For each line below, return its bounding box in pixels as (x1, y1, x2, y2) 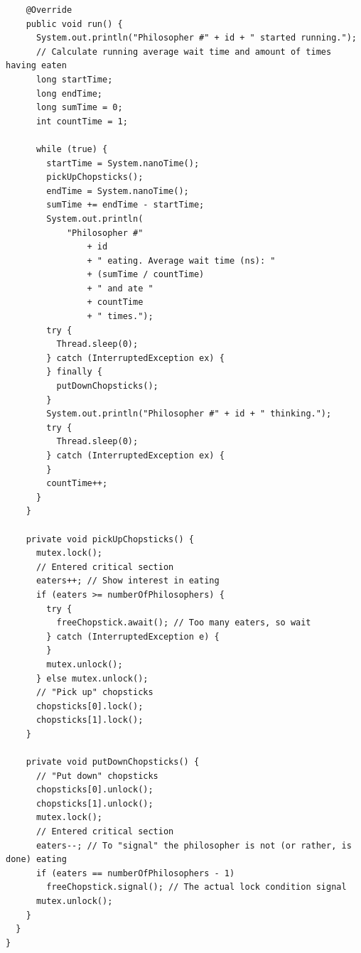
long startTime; (36, 74, 113, 85)
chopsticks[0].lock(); (36, 701, 144, 711)
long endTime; (36, 88, 103, 99)
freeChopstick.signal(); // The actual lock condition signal (46, 882, 347, 893)
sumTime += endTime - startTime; (46, 200, 205, 210)
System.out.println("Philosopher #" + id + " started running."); (36, 33, 357, 43)
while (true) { (36, 144, 108, 154)
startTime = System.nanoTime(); (46, 158, 200, 168)
